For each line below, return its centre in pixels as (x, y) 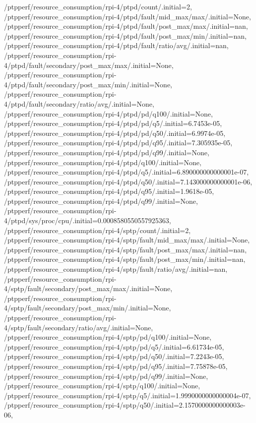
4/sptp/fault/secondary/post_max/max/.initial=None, (88, 288)
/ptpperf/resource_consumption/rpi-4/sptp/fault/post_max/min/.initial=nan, (125, 259)
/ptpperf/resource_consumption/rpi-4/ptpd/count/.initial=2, (98, 6)
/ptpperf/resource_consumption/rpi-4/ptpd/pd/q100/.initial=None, (108, 113)
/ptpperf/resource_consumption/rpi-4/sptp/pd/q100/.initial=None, (108, 337)
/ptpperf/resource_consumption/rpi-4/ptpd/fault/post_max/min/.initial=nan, (125, 35)
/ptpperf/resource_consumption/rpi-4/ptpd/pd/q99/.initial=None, (107, 152)
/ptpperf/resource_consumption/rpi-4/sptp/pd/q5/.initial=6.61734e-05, (114, 346)
